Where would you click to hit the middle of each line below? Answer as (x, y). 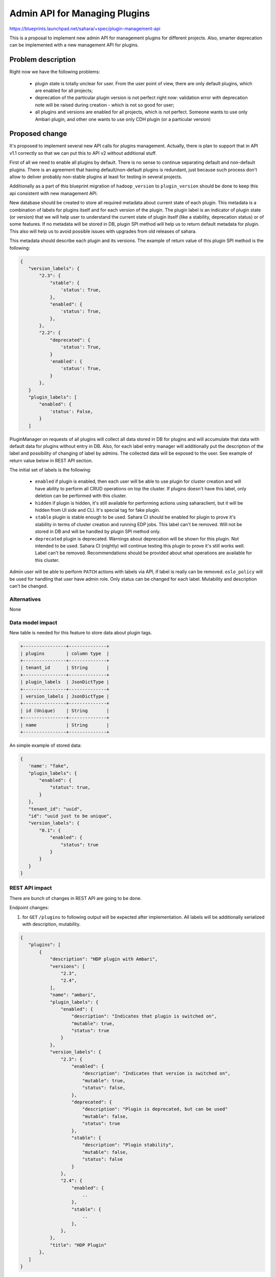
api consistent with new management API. (54, 193)
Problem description (43, 60)
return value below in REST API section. (51, 460)
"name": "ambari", (73, 995)
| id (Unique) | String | (65, 711)
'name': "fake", (49, 766)
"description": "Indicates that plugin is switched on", (144, 1016)
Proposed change (38, 134)
